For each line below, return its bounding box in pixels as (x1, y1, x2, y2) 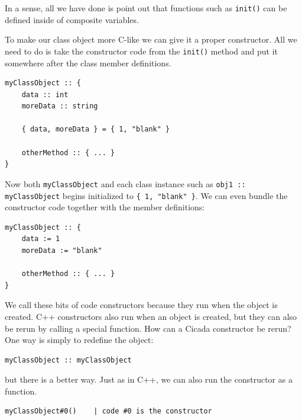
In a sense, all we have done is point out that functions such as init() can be (5, 2, 287, 14)
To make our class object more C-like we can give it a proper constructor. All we (5, 33, 297, 46)
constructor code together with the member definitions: (5, 201, 205, 213)
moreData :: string (21, 102, 98, 111)
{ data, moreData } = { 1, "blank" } (21, 125, 170, 134)
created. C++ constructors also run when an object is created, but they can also (5, 310, 297, 322)
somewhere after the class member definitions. (5, 56, 171, 69)
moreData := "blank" (21, 246, 102, 255)
